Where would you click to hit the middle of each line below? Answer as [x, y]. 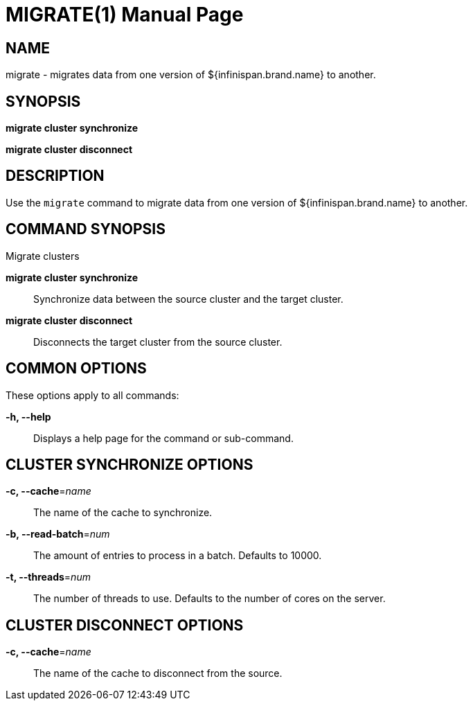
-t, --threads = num [48, 577]
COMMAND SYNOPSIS [86, 229]
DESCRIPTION [55, 176]
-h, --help [28, 416]
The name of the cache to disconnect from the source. [158, 673]
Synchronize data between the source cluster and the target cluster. [188, 299]
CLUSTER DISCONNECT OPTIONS [125, 625]
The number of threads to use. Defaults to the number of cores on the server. [209, 599]
